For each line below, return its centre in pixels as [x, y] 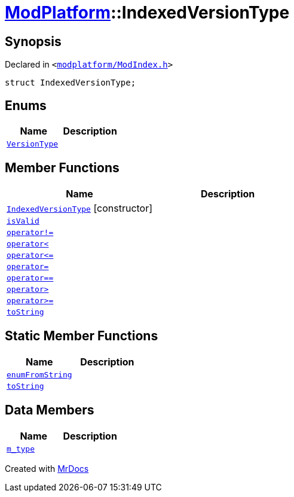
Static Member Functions [82, 336]
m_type [21, 449]
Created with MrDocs [47, 468]
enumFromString [39, 374]
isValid [23, 221]
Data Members [50, 410]
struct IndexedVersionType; [71, 83]
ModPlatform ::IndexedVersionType [147, 13]
